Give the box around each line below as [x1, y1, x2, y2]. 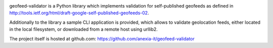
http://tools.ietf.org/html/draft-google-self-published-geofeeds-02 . [9, 10, 149, 16]
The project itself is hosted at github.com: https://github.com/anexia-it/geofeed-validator [9, 35, 195, 41]
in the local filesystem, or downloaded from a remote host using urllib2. [9, 26, 158, 32]
